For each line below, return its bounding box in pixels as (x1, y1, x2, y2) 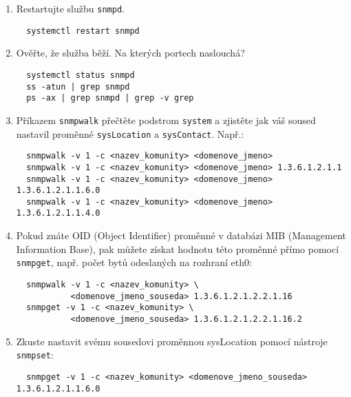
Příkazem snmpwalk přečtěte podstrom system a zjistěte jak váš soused (16, 112, 316, 127)
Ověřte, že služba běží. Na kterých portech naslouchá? (16, 45, 245, 60)
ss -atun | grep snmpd (26, 81, 130, 92)
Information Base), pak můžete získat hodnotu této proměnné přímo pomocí (16, 241, 339, 256)
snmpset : (16, 347, 54, 362)
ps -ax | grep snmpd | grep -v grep (26, 93, 194, 103)
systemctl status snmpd (26, 70, 135, 80)
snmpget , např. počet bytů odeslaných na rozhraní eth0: (16, 255, 252, 269)
